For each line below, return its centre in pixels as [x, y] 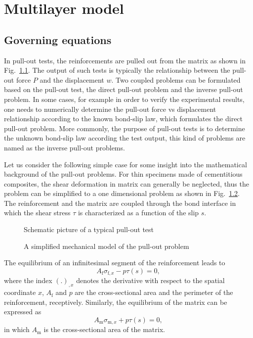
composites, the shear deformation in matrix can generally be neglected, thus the [126, 183]
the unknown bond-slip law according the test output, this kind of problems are [125, 138]
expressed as [23, 312]
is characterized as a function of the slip [138, 213]
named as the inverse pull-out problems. [64, 147]
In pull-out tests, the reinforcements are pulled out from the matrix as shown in [125, 60]
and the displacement [72, 79]
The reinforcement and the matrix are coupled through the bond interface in [120, 203]
